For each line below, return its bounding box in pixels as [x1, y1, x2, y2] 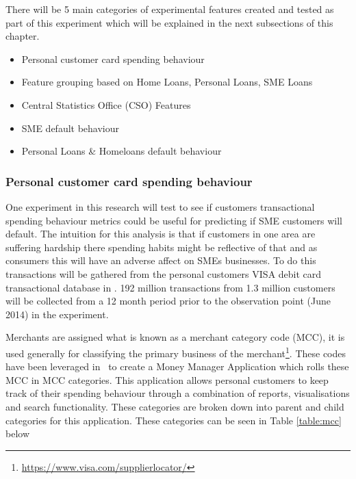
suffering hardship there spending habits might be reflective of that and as [5, 239, 318, 254]
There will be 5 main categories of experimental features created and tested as [5, 2, 334, 16]
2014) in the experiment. [5, 307, 109, 321]
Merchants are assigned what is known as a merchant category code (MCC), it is [5, 330, 345, 344]
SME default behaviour [21, 120, 120, 135]
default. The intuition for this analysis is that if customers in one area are [5, 226, 316, 241]
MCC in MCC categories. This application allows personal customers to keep [5, 372, 329, 387]
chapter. [5, 29, 40, 43]
